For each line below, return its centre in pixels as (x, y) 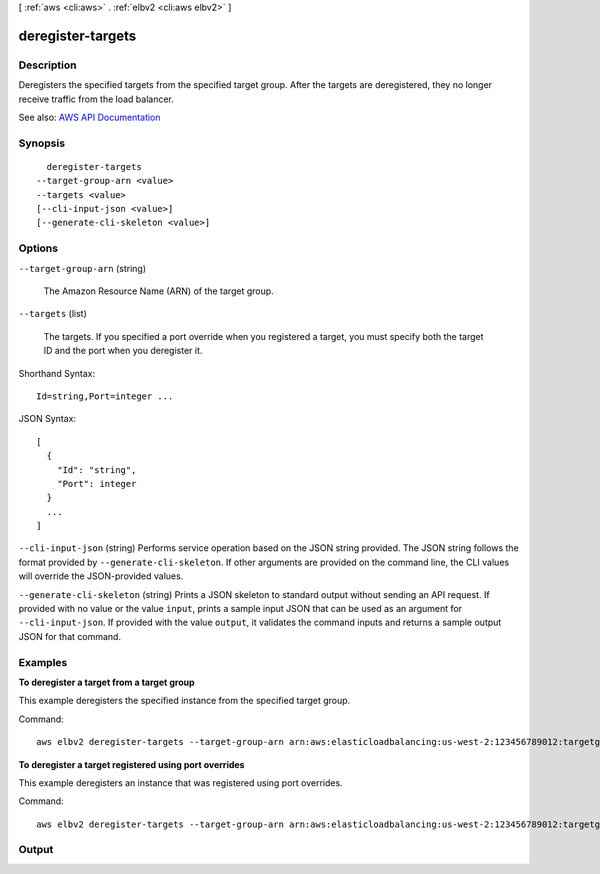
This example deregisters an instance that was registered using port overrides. (181, 782)
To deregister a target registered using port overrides (131, 764)
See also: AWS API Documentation (89, 117)
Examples (43, 662)
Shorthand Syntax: (56, 373)
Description (47, 65)
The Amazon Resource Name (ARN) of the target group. (158, 291)
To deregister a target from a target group (106, 682)
